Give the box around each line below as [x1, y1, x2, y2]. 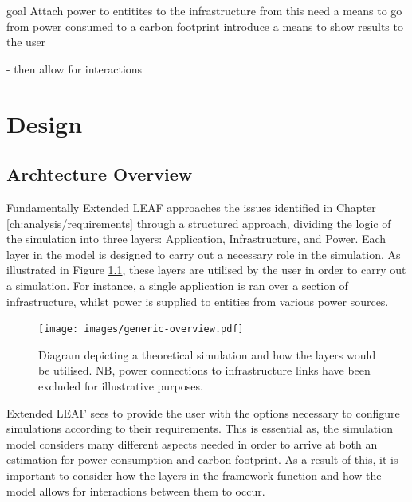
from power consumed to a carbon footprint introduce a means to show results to [6, 18, 403, 34]
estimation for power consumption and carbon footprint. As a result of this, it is [6, 451, 398, 468]
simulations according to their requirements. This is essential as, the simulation [6, 420, 393, 437]
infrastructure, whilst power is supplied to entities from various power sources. [6, 292, 389, 309]
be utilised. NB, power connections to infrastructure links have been [38, 362, 371, 378]
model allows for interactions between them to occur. [6, 482, 265, 499]
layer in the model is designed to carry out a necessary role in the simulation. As [6, 245, 401, 262]
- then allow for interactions [6, 60, 143, 76]
